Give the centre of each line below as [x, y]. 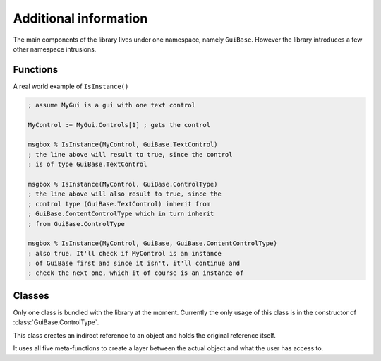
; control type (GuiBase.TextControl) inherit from [119, 204]
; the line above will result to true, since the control [130, 154]
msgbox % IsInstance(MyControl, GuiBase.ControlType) [123, 184]
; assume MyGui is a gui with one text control [111, 105]
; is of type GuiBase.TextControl [87, 165]
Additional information [80, 18]
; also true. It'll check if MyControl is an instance [125, 253]
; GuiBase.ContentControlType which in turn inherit [121, 214]
